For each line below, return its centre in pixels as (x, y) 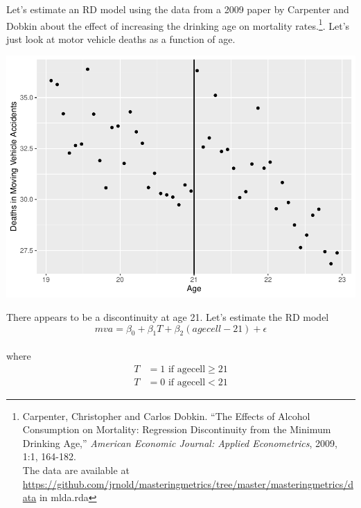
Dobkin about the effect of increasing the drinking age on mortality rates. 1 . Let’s (178, 24)
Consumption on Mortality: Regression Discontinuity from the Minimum (177, 429)
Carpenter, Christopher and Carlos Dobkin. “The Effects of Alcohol (166, 415)
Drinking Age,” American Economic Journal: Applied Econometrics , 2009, (180, 443)
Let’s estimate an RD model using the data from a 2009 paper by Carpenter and (178, 9)
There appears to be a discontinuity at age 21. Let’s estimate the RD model (168, 316)
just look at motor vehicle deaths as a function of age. (121, 38)
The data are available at (76, 470)
